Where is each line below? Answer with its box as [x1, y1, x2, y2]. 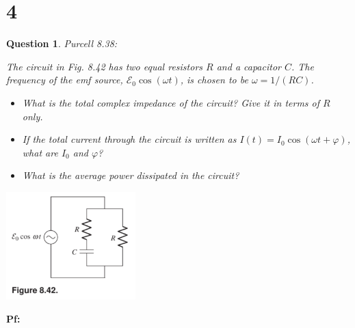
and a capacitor [216, 59, 281, 73]
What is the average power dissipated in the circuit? [22, 168, 239, 182]
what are [22, 145, 58, 159]
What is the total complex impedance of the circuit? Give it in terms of [22, 95, 320, 109]
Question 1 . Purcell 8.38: [6, 36, 118, 51]
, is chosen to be [180, 72, 248, 87]
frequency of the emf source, [6, 72, 123, 87]
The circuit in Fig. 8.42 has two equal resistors [6, 59, 203, 73]
